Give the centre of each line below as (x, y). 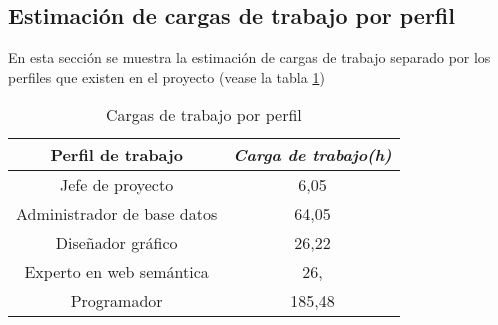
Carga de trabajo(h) (312, 155)
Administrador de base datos (117, 214)
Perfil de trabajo (116, 155)
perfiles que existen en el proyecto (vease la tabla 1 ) (166, 76)
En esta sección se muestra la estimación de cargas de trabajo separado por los (249, 57)
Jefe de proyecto (117, 185)
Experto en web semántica (116, 272)
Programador (116, 301)
